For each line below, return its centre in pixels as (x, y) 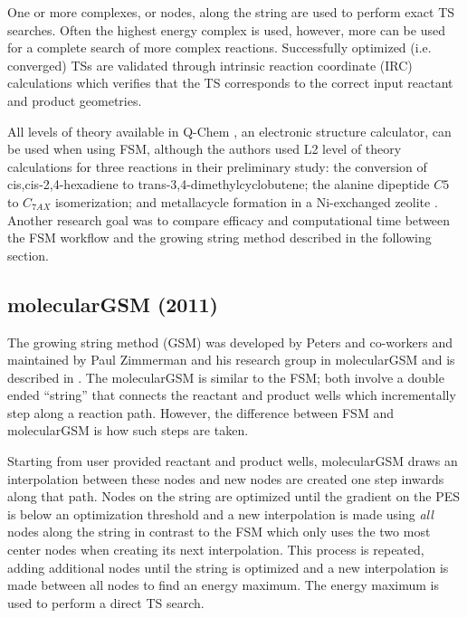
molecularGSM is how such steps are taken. (128, 430)
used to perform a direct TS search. (106, 602)
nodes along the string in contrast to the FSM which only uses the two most (219, 532)
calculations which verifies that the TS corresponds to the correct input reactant (230, 83)
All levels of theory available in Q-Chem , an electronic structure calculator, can (229, 131)
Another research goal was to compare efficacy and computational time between (229, 219)
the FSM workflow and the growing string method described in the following (219, 238)
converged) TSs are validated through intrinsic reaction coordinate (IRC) (210, 65)
